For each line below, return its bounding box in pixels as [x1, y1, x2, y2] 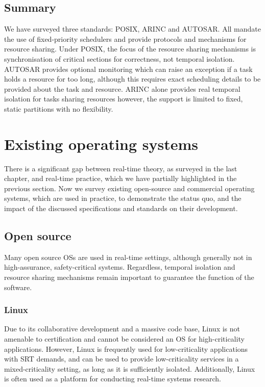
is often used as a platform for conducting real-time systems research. [4, 373, 221, 384]
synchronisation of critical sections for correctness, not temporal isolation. [4, 53, 235, 64]
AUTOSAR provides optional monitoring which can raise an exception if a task [4, 63, 253, 74]
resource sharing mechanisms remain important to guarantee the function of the [4, 272, 254, 282]
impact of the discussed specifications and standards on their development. [4, 203, 238, 214]
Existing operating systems [4, 133, 198, 154]
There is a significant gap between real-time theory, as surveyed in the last [4, 163, 237, 173]
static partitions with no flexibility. [4, 103, 113, 114]
